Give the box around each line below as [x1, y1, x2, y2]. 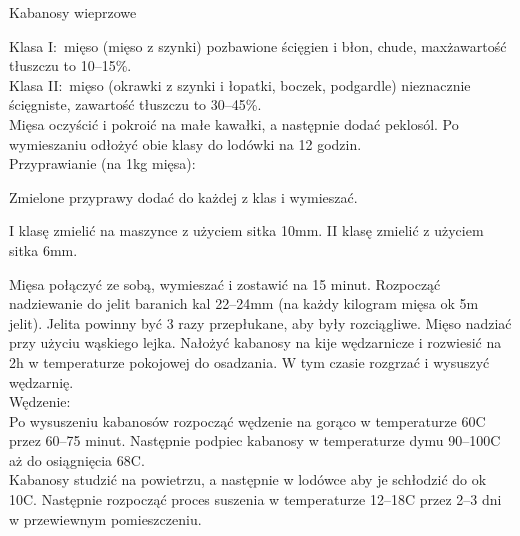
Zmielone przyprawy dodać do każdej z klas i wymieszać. [9, 186, 358, 207]
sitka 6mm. [9, 239, 78, 260]
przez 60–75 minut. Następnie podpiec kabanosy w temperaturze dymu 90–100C [9, 430, 501, 451]
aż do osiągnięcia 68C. [9, 449, 145, 470]
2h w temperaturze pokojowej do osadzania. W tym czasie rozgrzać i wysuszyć [9, 351, 490, 372]
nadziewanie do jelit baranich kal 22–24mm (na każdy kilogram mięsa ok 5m [9, 293, 479, 314]
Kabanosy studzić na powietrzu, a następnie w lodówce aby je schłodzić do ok [9, 469, 487, 490]
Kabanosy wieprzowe [9, 2, 137, 22]
